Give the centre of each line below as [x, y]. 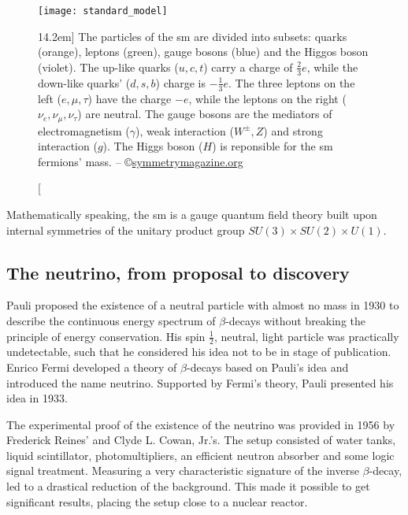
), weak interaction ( [185, 130]
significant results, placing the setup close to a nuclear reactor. [157, 501]
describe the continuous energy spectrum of [111, 320]
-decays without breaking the [296, 320]
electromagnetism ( [84, 130]
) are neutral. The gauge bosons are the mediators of [205, 114]
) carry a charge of [248, 67]
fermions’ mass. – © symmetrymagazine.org [141, 161]
